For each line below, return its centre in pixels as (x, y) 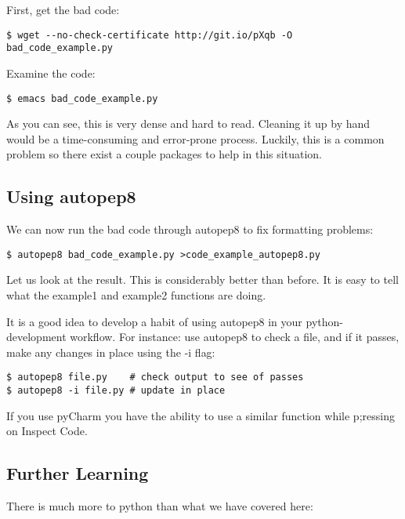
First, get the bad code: (63, 9)
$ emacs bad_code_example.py (82, 98)
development (36, 337)
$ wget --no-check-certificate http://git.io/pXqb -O (150, 35)
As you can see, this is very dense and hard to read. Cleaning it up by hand (188, 123)
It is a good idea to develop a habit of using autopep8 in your (154, 321)
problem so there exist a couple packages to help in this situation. (164, 154)
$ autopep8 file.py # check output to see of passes (155, 377)
